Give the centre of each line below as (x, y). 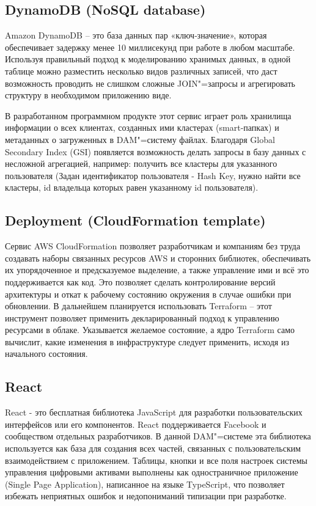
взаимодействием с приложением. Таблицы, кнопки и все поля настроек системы (156, 460)
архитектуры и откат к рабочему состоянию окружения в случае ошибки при (148, 294)
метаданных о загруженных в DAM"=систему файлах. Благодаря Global (140, 139)
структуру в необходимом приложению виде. (88, 95)
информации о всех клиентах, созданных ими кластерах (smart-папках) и (142, 127)
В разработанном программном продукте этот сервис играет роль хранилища (148, 115)
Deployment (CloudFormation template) (135, 220)
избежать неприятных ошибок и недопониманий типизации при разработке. (146, 496)
